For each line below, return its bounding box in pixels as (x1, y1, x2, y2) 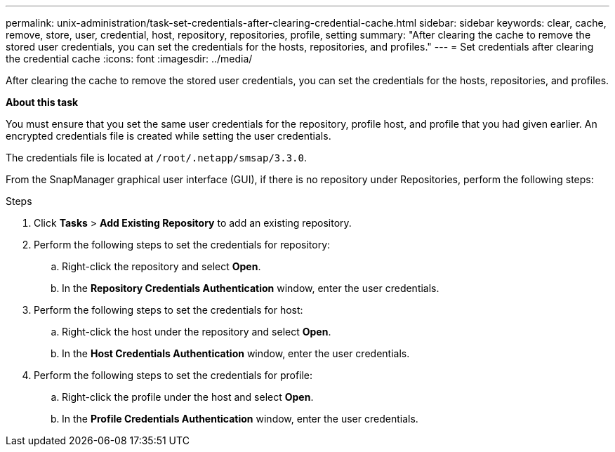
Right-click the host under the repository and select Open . (62, 326, 331, 338)
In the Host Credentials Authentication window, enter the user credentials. (62, 347, 410, 359)
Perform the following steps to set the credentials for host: (34, 304, 303, 316)
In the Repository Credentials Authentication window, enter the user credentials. (62, 282, 439, 294)
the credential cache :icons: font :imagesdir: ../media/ (6, 53, 253, 65)
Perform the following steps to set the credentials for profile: (34, 369, 313, 381)
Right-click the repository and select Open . (62, 260, 261, 272)
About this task (6, 96, 79, 108)
